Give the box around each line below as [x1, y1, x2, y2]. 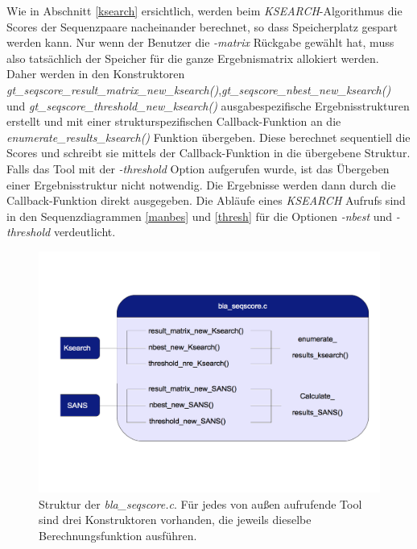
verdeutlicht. [53, 223, 116, 240]
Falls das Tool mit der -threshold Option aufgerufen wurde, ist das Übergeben [6, 160, 390, 177]
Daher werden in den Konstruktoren [6, 65, 185, 82]
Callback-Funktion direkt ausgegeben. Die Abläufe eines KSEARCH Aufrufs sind [6, 192, 406, 209]
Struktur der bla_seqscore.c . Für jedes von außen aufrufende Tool [39, 495, 362, 512]
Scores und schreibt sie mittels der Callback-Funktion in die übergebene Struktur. [6, 144, 411, 161]
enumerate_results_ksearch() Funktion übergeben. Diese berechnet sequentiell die [6, 128, 411, 145]
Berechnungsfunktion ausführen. [39, 527, 197, 544]
